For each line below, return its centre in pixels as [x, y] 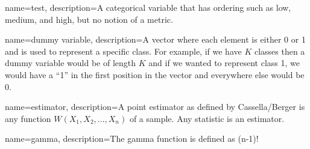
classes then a [280, 51]
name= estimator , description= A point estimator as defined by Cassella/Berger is [155, 107]
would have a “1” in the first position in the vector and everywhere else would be [155, 74]
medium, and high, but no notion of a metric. [89, 19]
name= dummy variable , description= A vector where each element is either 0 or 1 [155, 39]
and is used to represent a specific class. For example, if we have [123, 51]
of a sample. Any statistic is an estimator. [207, 118]
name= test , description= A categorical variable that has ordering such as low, [148, 7]
